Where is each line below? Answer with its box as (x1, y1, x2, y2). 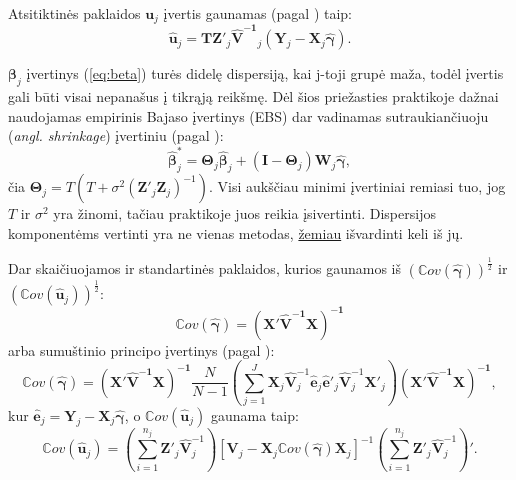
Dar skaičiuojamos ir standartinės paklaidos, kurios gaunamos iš (8, 258, 401, 279)
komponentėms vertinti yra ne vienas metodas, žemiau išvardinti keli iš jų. (8, 222, 464, 243)
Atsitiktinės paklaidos (8, 3, 141, 23)
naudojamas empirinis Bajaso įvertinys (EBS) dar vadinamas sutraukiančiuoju (8, 105, 489, 126)
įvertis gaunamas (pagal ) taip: (163, 3, 353, 23)
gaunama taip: (210, 404, 299, 425)
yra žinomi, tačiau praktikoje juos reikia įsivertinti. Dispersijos (53, 203, 436, 224)
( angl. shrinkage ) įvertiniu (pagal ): (8, 125, 224, 146)
